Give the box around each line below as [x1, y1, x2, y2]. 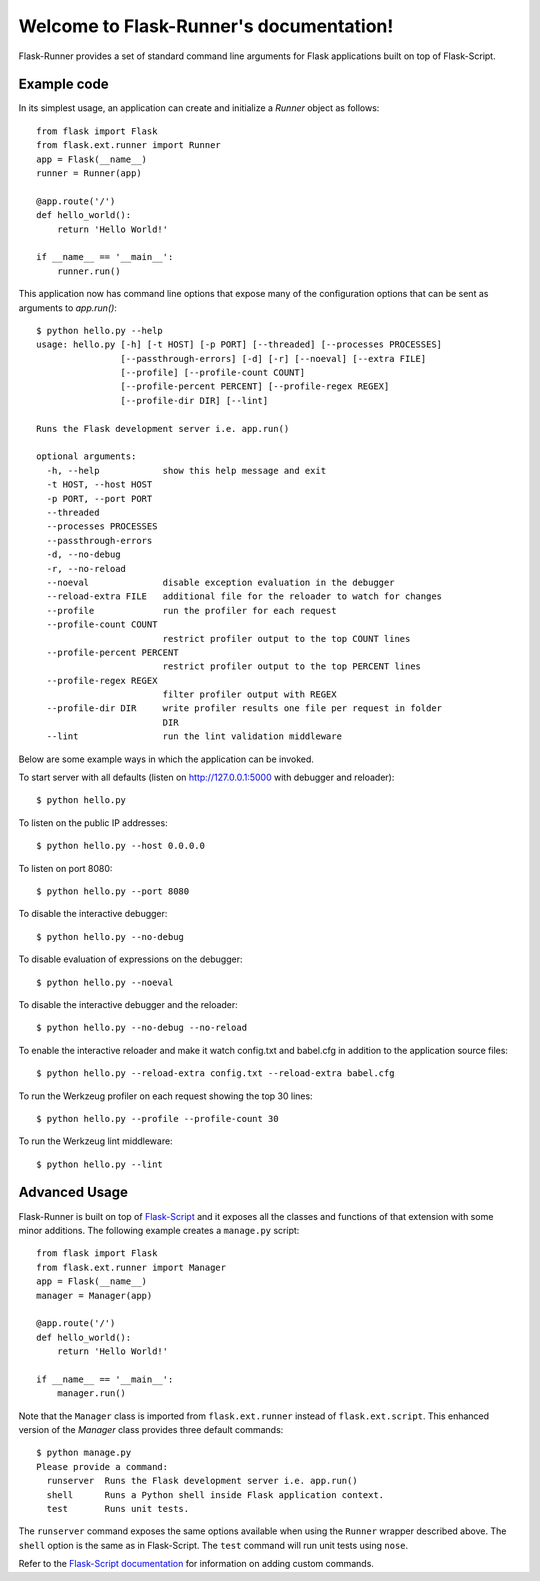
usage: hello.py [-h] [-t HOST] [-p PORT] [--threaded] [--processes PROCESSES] [36, 339, 443, 350]
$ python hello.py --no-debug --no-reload [36, 1022, 248, 1034]
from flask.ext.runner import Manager [36, 1261, 227, 1273]
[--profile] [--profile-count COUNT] [120, 367, 305, 379]
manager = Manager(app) [36, 1290, 153, 1301]
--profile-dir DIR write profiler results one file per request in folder [46, 703, 443, 714]
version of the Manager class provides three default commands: [18, 1424, 284, 1436]
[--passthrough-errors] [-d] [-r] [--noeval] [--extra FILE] [120, 353, 427, 364]
